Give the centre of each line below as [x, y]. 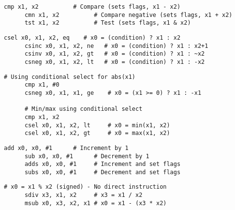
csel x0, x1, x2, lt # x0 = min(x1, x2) [97, 125]
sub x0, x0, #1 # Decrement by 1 [87, 156]
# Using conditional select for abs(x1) [70, 77]
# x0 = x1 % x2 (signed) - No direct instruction [85, 187]
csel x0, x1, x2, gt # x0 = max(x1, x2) [97, 133]
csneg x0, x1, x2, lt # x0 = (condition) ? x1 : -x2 [115, 62]
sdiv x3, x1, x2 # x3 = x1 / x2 [83, 195]
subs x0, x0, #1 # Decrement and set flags [103, 172]
